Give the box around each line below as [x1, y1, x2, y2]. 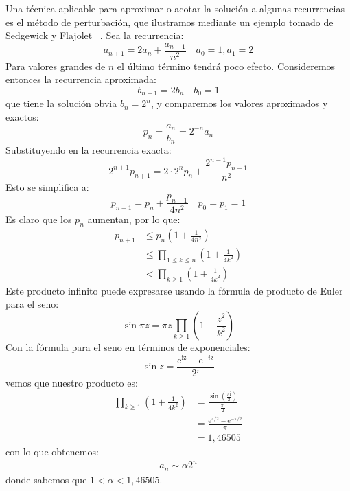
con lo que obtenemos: [5, 444, 99, 459]
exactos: [5, 110, 39, 124]
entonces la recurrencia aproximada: [5, 72, 156, 87]
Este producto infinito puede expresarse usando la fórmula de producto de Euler [5, 283, 343, 297]
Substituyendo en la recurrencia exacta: [5, 143, 172, 157]
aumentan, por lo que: [87, 212, 180, 226]
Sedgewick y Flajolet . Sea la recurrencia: [5, 28, 184, 43]
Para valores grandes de [5, 58, 106, 73]
